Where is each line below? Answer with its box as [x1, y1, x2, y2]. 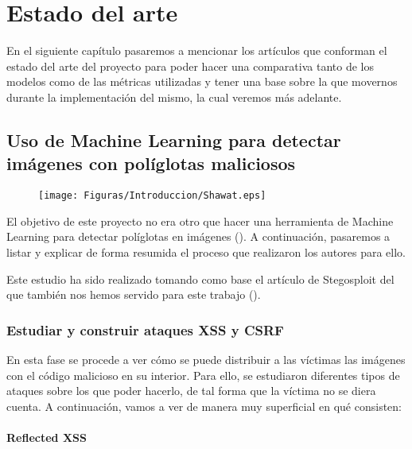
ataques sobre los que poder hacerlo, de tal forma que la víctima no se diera [6, 382, 376, 399]
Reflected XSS [6, 428, 87, 445]
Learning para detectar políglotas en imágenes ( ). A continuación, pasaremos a [6, 228, 391, 245]
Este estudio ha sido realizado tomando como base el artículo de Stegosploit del [6, 270, 395, 287]
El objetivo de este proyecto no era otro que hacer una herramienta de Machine [6, 212, 394, 229]
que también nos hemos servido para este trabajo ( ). [6, 286, 261, 303]
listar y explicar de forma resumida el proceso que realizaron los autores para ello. [6, 243, 406, 260]
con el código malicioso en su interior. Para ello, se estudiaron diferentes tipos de [6, 366, 400, 383]
